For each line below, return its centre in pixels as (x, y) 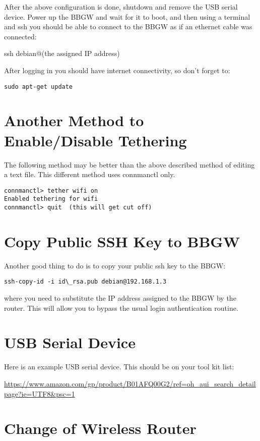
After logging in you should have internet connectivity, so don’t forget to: (117, 70)
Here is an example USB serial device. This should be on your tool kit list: (119, 367)
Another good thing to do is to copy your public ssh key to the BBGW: (115, 265)
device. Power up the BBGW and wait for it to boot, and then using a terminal (127, 16)
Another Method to (74, 120)
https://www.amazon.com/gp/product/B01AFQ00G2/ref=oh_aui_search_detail (130, 383)
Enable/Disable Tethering (95, 140)
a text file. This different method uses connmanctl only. (90, 174)
